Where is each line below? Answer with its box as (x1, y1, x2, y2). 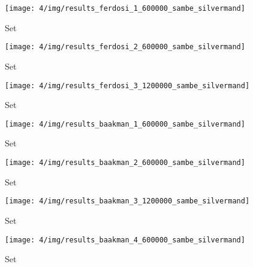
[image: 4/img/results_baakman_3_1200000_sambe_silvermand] (5, 197, 250, 206)
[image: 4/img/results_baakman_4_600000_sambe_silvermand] (5, 235, 245, 244)
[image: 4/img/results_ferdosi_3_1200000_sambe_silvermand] (5, 81, 250, 90)
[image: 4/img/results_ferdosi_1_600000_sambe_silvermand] (5, 4, 245, 13)
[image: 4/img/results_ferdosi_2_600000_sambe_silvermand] (5, 43, 245, 52)
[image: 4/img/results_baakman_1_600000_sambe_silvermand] (5, 119, 245, 128)
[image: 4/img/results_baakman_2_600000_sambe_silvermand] (5, 158, 245, 167)
